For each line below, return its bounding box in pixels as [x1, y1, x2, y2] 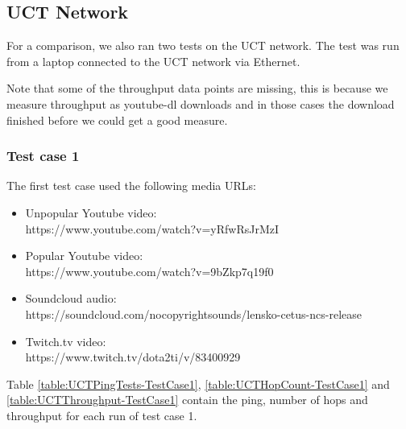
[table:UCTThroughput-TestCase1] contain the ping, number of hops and [6, 391, 368, 408]
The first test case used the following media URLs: [6, 177, 256, 194]
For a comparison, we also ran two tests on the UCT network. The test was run [6, 37, 400, 54]
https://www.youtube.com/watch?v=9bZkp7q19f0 [25, 262, 274, 279]
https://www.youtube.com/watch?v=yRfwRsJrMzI [25, 220, 280, 237]
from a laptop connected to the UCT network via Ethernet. [6, 52, 300, 69]
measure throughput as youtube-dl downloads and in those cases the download [6, 95, 395, 112]
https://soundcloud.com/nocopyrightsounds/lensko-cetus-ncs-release [25, 305, 362, 322]
